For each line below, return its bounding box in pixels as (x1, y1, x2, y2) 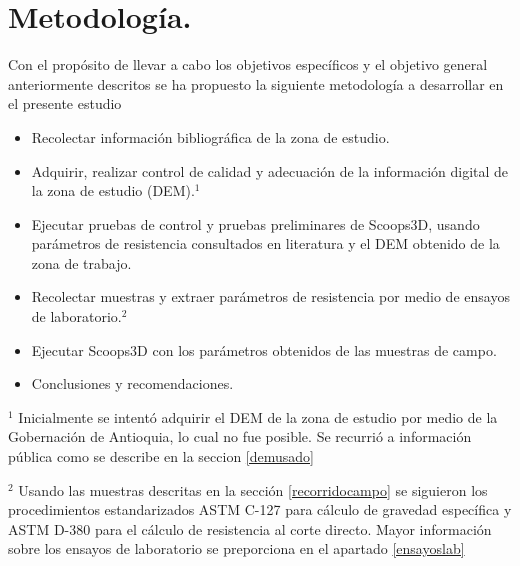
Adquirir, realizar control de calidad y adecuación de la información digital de (31, 160, 509, 181)
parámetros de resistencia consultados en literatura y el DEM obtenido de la (31, 233, 500, 254)
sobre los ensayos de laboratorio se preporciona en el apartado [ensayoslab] (8, 538, 465, 559)
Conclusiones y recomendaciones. (31, 373, 234, 394)
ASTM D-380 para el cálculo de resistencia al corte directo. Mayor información (8, 518, 492, 539)
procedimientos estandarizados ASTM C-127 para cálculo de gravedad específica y (8, 499, 512, 520)
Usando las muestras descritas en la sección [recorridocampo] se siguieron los (18, 479, 488, 500)
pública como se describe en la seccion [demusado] (8, 446, 314, 467)
